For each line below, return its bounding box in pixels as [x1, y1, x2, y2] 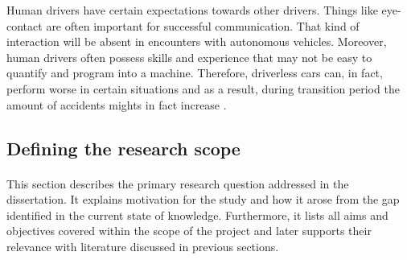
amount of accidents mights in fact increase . [6, 96, 227, 113]
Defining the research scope [6, 135, 240, 160]
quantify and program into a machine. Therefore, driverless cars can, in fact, [6, 64, 383, 81]
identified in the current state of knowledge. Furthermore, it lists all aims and [6, 206, 388, 223]
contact [6, 17, 43, 34]
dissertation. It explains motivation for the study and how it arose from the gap [6, 191, 400, 208]
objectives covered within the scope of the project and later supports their [6, 222, 372, 239]
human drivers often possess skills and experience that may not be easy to [6, 48, 372, 65]
